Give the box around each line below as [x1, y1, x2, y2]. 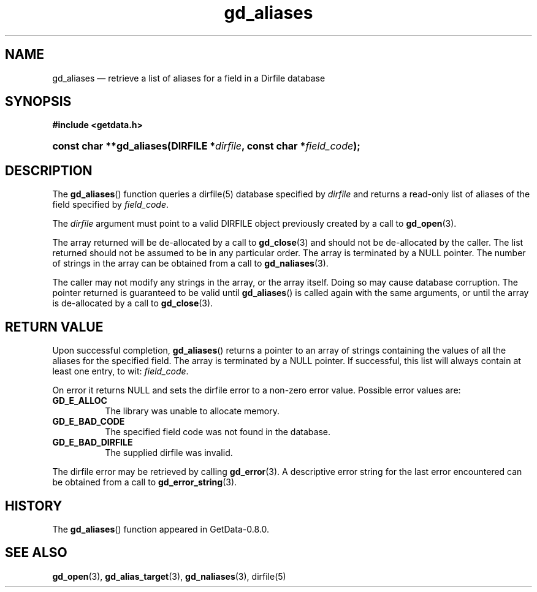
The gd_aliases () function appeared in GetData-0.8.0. [52, 523, 270, 534]
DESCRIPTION [5, 162, 93, 178]
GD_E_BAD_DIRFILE [52, 437, 133, 448]
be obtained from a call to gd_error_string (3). [52, 477, 237, 488]
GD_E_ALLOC [52, 395, 107, 406]
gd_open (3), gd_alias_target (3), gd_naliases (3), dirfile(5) [52, 571, 286, 582]
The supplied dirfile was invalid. [105, 447, 233, 458]
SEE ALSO [5, 545, 67, 561]
